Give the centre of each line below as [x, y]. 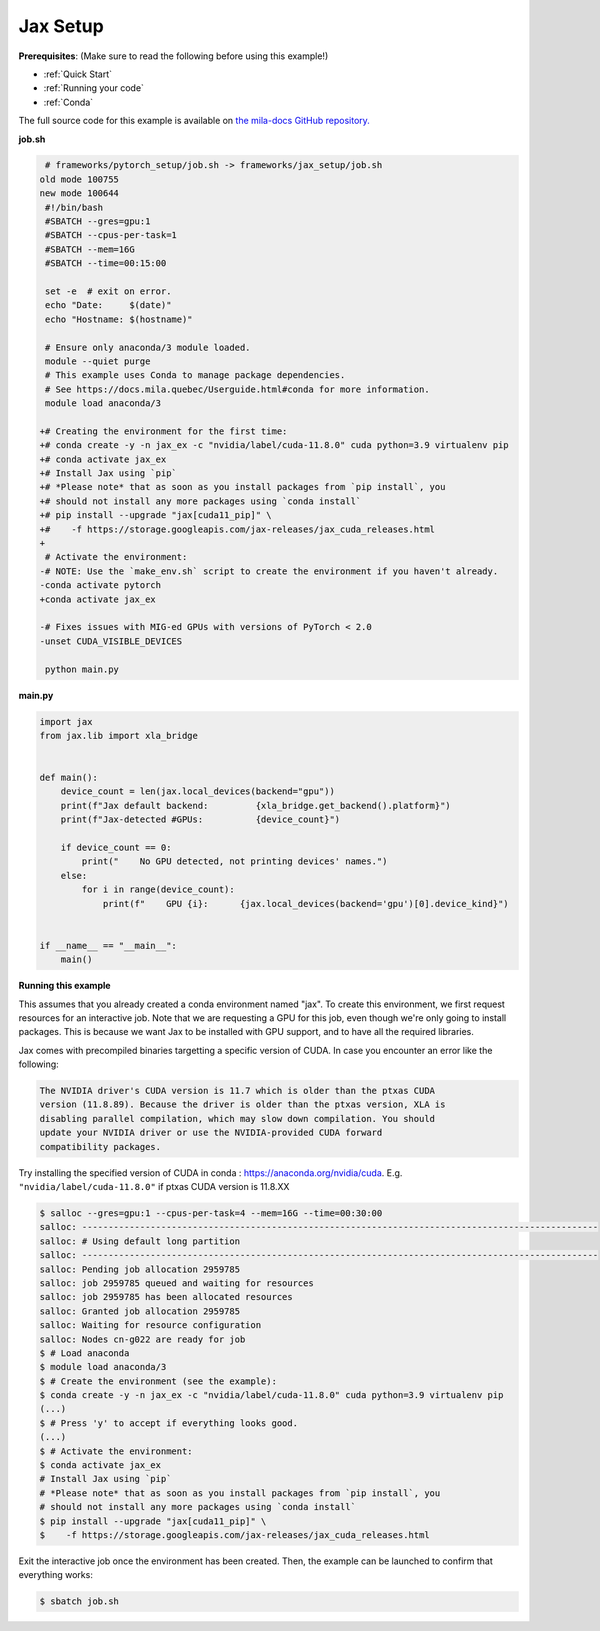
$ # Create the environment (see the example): [158, 1381]
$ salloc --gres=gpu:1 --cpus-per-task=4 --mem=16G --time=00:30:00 [211, 1213]
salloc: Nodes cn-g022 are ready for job [142, 1339]
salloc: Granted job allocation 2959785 [139, 1311]
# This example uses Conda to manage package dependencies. [195, 375]
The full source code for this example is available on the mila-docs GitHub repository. [194, 121]
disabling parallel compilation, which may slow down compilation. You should [237, 1118]
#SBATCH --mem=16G [90, 249]
